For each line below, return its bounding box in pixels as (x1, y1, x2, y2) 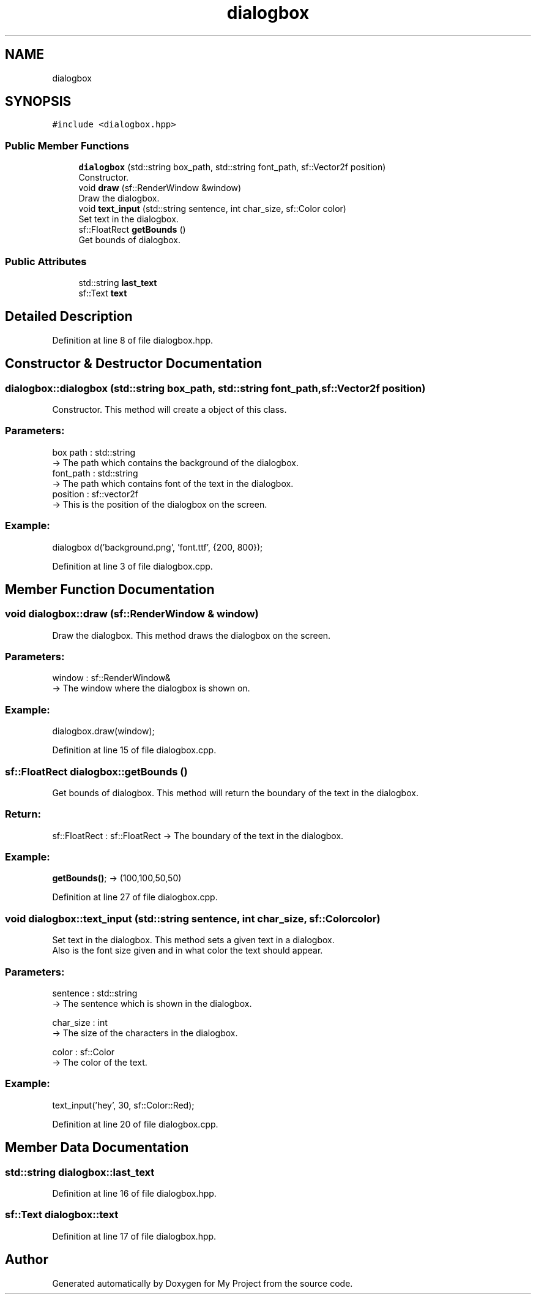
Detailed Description (5, 309, 133, 325)
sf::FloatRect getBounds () (78, 224, 186, 235)
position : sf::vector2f (52, 488, 138, 499)
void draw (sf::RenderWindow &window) (78, 183, 242, 194)
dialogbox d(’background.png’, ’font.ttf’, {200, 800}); (52, 541, 263, 552)
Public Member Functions (5, 139, 129, 152)
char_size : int (52, 1017, 108, 1028)
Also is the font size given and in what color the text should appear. (52, 945, 323, 956)
